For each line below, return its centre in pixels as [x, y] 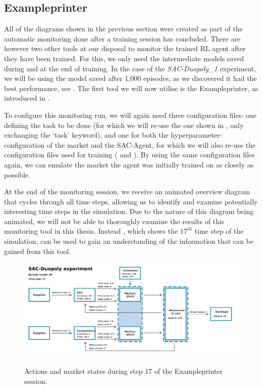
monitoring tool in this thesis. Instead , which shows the [91, 231]
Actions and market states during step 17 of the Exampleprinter [124, 371]
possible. [17, 174]
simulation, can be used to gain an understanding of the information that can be [129, 241]
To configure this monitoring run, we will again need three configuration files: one [130, 115]
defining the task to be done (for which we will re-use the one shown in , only [124, 125]
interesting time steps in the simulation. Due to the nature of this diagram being [129, 211]
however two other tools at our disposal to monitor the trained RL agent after [125, 48]
